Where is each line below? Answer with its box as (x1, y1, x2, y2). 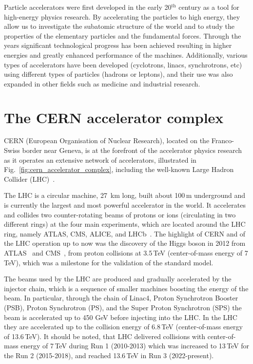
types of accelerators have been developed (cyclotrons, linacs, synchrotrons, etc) (4, 59, 242, 69)
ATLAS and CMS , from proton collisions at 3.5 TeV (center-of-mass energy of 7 (4, 248, 248, 257)
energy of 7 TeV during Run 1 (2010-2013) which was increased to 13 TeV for (20, 341, 250, 351)
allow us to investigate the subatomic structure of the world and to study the (4, 21, 234, 31)
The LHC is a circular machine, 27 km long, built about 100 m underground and (4, 190, 246, 200)
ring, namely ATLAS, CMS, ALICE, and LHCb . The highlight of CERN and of (4, 228, 246, 238)
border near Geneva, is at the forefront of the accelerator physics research (22, 145, 242, 155)
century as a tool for (178, 2, 239, 12)
